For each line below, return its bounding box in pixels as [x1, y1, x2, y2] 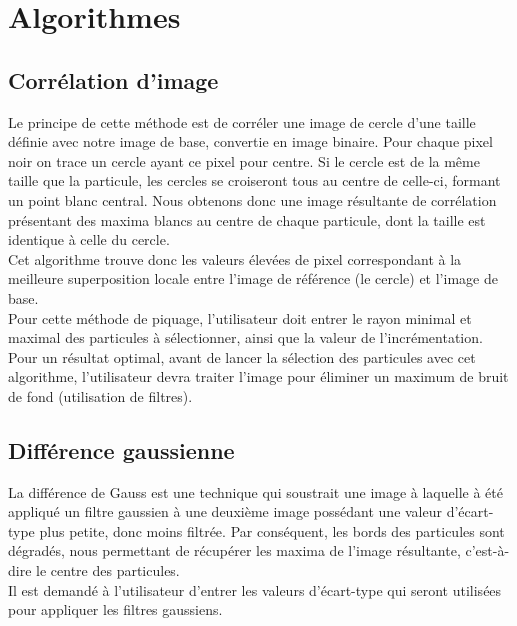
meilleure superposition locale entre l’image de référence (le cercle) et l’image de [8, 268, 498, 289]
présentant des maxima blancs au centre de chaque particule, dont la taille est [8, 209, 486, 230]
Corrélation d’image [8, 64, 219, 95]
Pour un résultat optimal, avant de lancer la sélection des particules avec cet [8, 346, 476, 367]
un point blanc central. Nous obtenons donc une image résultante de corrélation [8, 189, 497, 210]
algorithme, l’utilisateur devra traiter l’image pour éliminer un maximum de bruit [8, 366, 509, 387]
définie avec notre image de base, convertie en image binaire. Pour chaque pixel [8, 131, 493, 152]
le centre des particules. [36, 560, 180, 581]
